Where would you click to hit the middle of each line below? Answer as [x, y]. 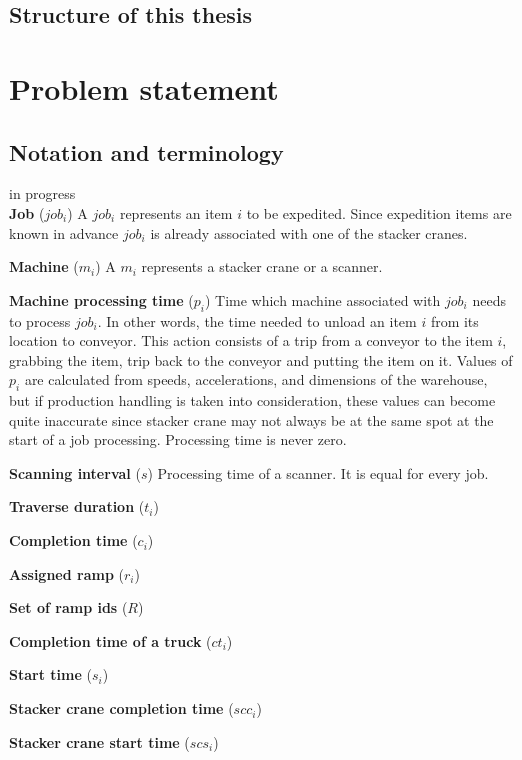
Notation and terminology [146, 151]
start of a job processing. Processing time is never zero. [178, 439]
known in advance [64, 232]
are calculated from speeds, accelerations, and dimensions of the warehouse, [256, 379]
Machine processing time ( [101, 299]
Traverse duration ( [77, 506]
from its [454, 320]
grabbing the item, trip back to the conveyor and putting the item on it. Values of [261, 359]
